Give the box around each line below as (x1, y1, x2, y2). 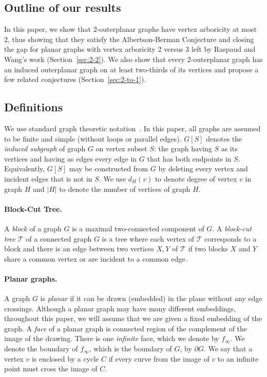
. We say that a (203, 343, 253, 354)
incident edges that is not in (4, 173, 92, 184)
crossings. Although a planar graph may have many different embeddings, (4, 303, 236, 313)
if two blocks (188, 243, 228, 254)
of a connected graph (26, 233, 92, 244)
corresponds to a (204, 233, 257, 244)
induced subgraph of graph (4, 143, 86, 154)
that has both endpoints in (147, 153, 232, 164)
